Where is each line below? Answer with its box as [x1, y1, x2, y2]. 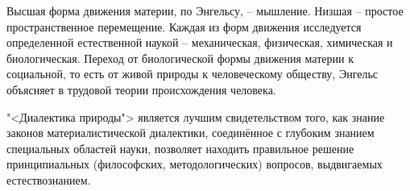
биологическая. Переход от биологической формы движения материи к [6, 49, 354, 66]
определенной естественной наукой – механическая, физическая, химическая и [6, 34, 393, 51]
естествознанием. [6, 171, 91, 188]
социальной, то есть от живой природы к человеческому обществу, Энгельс [6, 65, 379, 82]
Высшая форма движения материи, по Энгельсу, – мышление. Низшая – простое [6, 2, 404, 19]
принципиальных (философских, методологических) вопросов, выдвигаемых [6, 156, 383, 172]
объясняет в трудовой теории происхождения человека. [6, 81, 276, 98]
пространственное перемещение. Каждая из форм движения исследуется [6, 18, 362, 35]
